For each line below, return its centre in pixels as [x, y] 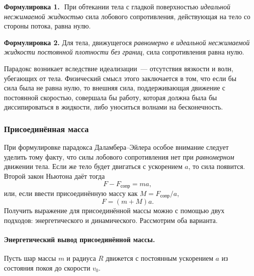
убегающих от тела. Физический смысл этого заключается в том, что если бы [120, 78]
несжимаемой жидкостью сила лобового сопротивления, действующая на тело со [127, 16]
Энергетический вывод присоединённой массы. [80, 239]
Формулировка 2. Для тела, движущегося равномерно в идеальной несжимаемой [127, 42]
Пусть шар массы [30, 258]
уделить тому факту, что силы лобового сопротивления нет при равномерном [119, 156]
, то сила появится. [217, 166]
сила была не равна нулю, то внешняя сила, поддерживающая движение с [115, 88]
